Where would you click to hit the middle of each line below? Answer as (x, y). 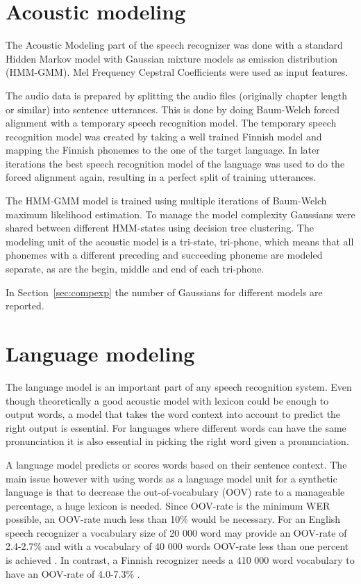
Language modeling (100, 353)
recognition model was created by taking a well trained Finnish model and (164, 136)
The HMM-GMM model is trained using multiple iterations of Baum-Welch (166, 201)
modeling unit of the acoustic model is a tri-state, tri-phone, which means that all (180, 241)
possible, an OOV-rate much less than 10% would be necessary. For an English (173, 519)
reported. (25, 306)
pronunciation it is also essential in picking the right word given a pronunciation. (177, 441)
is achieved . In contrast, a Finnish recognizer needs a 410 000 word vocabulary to (180, 560)
